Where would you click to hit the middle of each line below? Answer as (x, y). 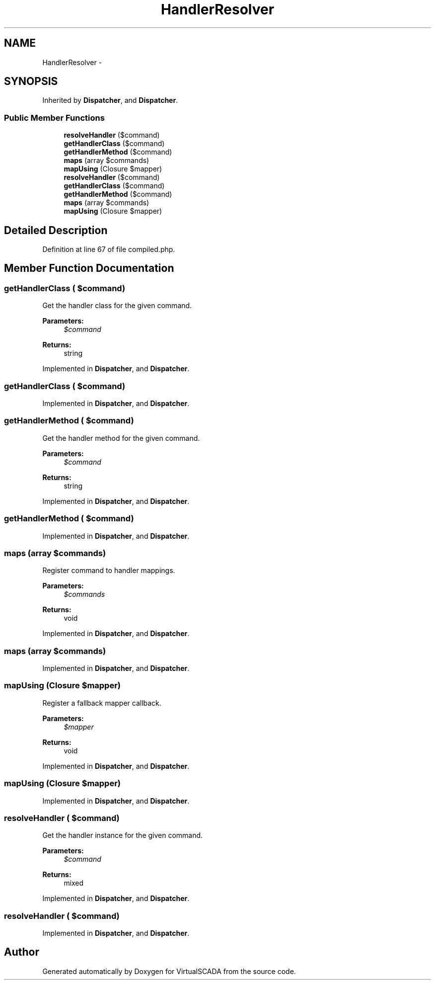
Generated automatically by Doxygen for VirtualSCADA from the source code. (169, 971)
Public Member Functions (54, 118)
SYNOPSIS (31, 82)
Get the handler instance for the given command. (123, 835)
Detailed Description (56, 230)
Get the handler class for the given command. (117, 306)
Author (22, 952)
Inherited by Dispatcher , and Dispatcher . (110, 100)
